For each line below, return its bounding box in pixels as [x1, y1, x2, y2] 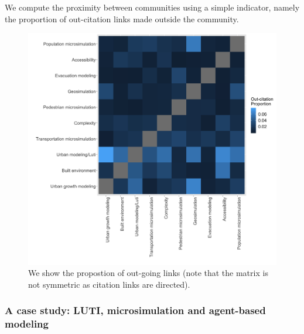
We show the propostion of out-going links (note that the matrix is [28, 267, 268, 279]
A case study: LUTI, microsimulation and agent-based [5, 303, 266, 318]
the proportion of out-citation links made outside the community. [5, 12, 239, 25]
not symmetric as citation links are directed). [28, 278, 190, 290]
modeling [5, 316, 49, 331]
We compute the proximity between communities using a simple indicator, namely [5, 1, 300, 13]
